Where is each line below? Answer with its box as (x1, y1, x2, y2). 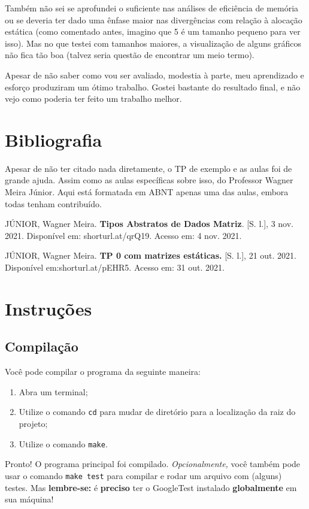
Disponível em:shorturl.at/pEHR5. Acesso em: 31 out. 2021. (5, 261, 225, 274)
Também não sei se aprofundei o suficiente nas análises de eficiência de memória (5, 2, 299, 14)
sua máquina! (5, 493, 54, 505)
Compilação (5, 337, 78, 356)
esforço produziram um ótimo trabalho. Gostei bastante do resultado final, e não (5, 80, 301, 93)
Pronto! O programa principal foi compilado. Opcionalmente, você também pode (5, 458, 301, 470)
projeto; (19, 417, 48, 430)
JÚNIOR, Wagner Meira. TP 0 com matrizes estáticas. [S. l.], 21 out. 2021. (5, 249, 296, 262)
